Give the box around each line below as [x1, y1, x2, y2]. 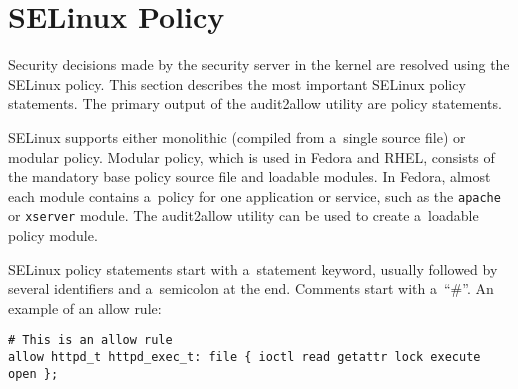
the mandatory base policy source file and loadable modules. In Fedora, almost [8, 166, 491, 187]
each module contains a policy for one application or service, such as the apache [8, 185, 501, 206]
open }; [8, 366, 59, 381]
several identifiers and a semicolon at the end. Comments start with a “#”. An [8, 278, 494, 299]
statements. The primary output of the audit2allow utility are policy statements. [8, 93, 502, 114]
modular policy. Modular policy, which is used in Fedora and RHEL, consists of [8, 146, 495, 167]
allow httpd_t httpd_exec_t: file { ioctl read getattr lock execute [8, 350, 481, 365]
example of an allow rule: [8, 297, 162, 318]
